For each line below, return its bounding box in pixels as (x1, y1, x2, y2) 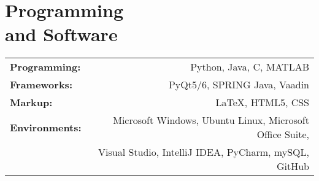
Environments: (10, 120, 82, 134)
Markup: (10, 95, 53, 110)
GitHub (276, 159, 309, 174)
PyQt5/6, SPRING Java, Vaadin (168, 77, 309, 92)
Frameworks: (10, 77, 72, 92)
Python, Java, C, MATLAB (190, 60, 309, 74)
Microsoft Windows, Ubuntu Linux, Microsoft (113, 113, 309, 128)
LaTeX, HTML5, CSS (215, 95, 309, 110)
